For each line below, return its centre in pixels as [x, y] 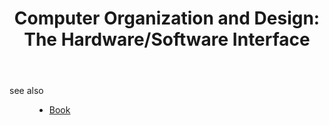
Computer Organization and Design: [167, 18]
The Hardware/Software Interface [167, 39]
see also [26, 91]
